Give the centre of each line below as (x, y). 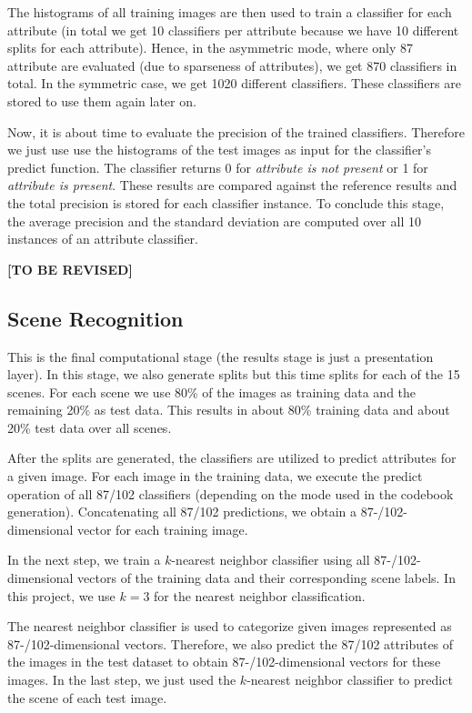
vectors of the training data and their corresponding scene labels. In (266, 578)
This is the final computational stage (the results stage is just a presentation (221, 356)
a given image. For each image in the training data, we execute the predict (215, 476)
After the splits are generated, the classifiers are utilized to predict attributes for (232, 458)
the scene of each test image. (87, 697)
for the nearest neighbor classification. (260, 595)
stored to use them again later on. (102, 100)
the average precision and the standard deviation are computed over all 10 (214, 221)
